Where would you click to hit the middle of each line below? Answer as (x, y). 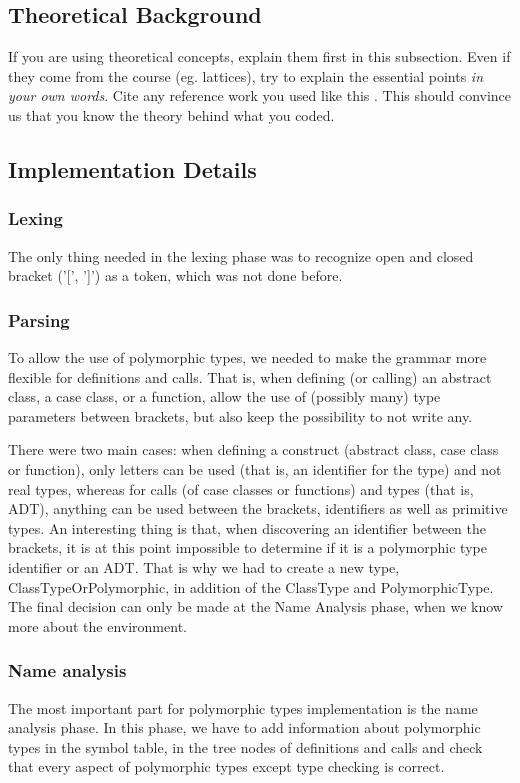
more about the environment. (97, 625)
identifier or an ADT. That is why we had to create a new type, (204, 566)
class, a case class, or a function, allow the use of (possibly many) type (224, 396)
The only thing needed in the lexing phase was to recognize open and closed (241, 255)
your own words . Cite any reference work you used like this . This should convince (260, 95)
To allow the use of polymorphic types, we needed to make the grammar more (247, 356)
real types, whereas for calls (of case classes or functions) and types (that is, (241, 488)
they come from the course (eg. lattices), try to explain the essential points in (246, 75)
